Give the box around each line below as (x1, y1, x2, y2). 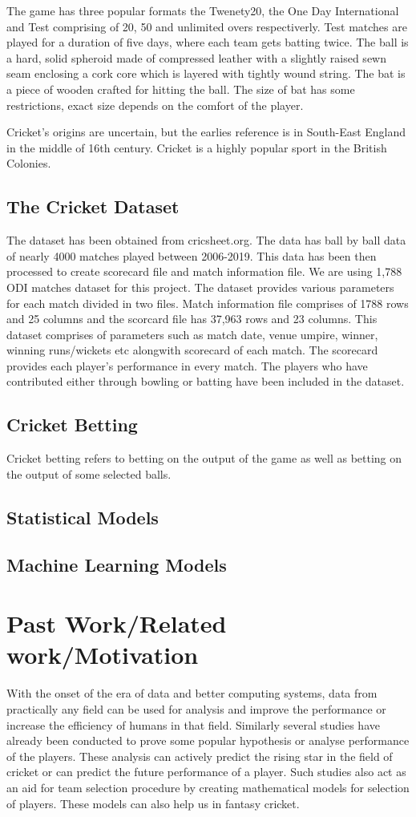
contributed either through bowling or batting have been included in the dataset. (6, 373, 405, 390)
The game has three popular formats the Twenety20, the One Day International (6, 2, 399, 18)
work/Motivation (6, 638, 199, 671)
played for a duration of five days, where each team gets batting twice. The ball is (6, 34, 409, 51)
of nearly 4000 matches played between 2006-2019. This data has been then (6, 247, 377, 264)
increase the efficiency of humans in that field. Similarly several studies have (6, 716, 380, 733)
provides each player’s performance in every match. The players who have (6, 357, 368, 374)
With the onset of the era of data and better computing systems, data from (6, 685, 378, 702)
